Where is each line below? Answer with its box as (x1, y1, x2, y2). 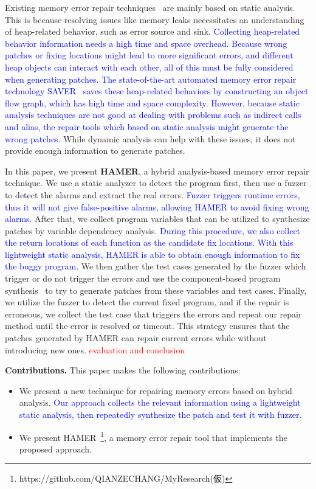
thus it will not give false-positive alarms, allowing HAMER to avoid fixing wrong (5, 200, 309, 213)
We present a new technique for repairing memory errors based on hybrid (19, 384, 292, 397)
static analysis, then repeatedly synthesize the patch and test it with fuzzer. (19, 408, 302, 420)
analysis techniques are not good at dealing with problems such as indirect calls (5, 108, 301, 121)
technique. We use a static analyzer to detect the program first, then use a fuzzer (5, 176, 307, 189)
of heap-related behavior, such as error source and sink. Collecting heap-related (5, 25, 300, 38)
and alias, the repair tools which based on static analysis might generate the (5, 120, 289, 133)
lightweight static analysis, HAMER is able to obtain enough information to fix (5, 248, 300, 260)
